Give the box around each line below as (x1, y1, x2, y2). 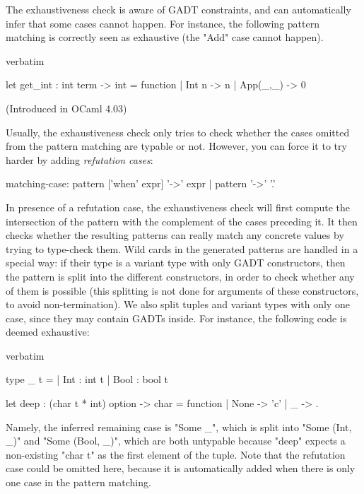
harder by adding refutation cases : (6, 152, 153, 167)
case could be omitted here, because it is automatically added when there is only (6, 461, 356, 476)
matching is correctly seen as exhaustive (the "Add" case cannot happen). (6, 30, 324, 45)
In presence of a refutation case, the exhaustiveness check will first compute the (6, 199, 351, 214)
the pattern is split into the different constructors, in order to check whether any (6, 269, 355, 283)
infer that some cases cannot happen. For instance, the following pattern (6, 16, 319, 30)
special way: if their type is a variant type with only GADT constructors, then (6, 255, 346, 270)
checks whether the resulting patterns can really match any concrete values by (6, 228, 344, 242)
